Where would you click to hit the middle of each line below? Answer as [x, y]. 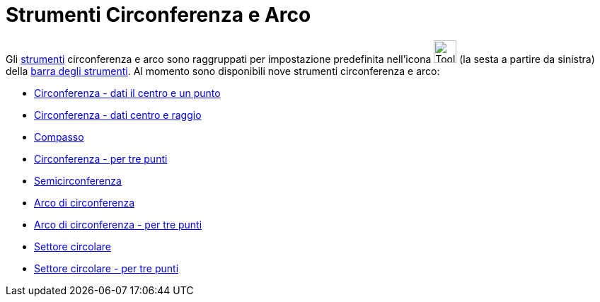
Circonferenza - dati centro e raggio [118, 115]
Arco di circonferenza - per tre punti [118, 224]
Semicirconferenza [78, 180]
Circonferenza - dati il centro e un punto [127, 93]
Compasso [59, 137]
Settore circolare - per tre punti [106, 268]
